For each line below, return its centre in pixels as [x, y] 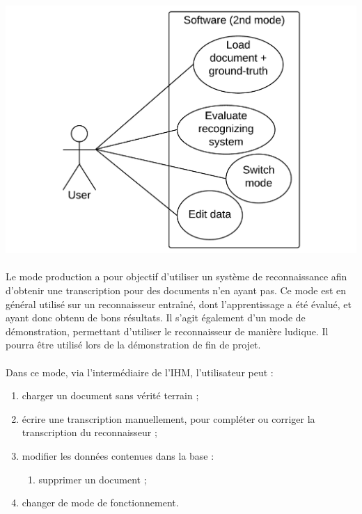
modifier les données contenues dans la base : [118, 455]
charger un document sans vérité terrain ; [110, 395]
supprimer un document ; [93, 479]
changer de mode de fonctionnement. [100, 503]
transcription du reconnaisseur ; [89, 432]
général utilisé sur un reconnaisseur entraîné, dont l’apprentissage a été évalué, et [179, 304]
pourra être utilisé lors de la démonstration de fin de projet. [133, 345]
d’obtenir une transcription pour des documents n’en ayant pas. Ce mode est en [176, 290]
